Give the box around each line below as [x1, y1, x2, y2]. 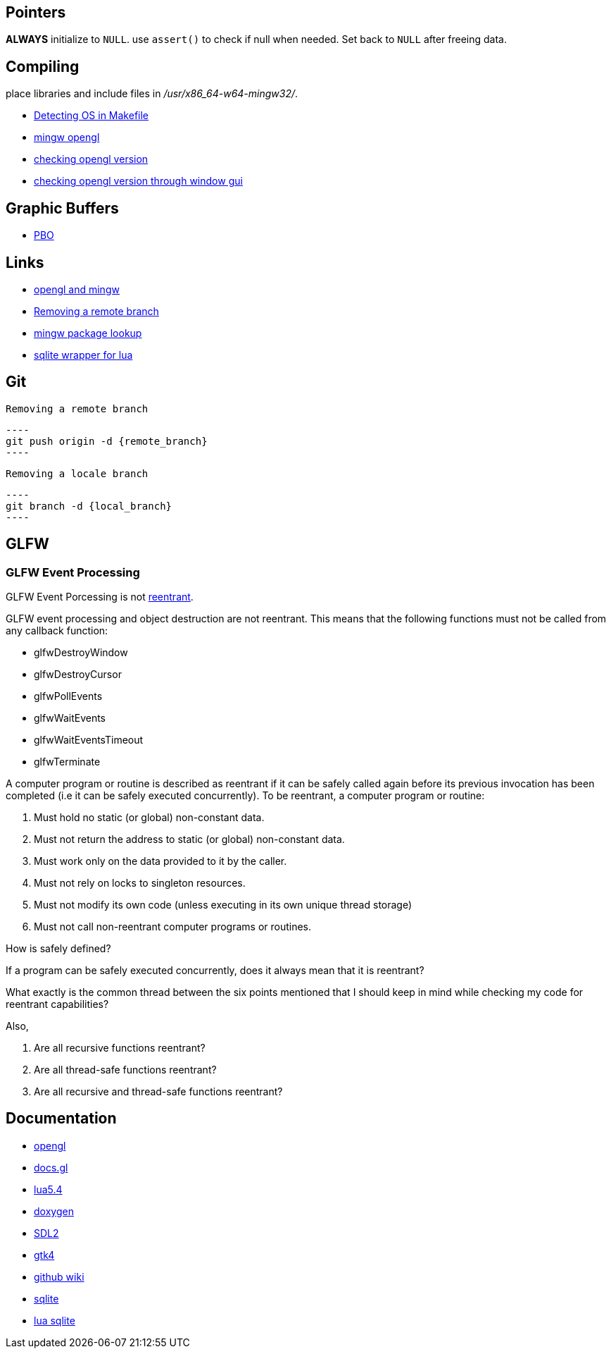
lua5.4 [34, 1183, 63, 1195]
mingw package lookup [34, 326, 142, 339]
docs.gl [34, 1161, 68, 1174]
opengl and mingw [34, 283, 120, 295]
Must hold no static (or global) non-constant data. [34, 811, 265, 824]
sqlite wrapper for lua [34, 348, 133, 361]
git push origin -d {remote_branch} [6, 435, 208, 447]
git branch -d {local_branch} [6, 500, 172, 512]
